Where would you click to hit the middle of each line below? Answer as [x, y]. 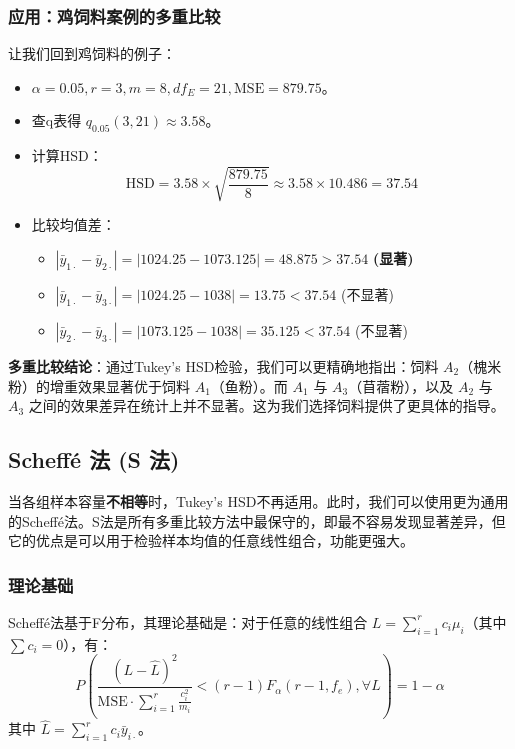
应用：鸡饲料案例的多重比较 [114, 15]
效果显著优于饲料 [133, 385]
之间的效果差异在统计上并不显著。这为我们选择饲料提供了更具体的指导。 [266, 405]
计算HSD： [67, 155]
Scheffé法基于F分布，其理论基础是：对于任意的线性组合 [188, 621]
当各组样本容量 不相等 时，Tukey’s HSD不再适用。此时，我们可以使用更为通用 [258, 500]
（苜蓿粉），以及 [401, 385]
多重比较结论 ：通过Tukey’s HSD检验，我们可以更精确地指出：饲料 [223, 365]
